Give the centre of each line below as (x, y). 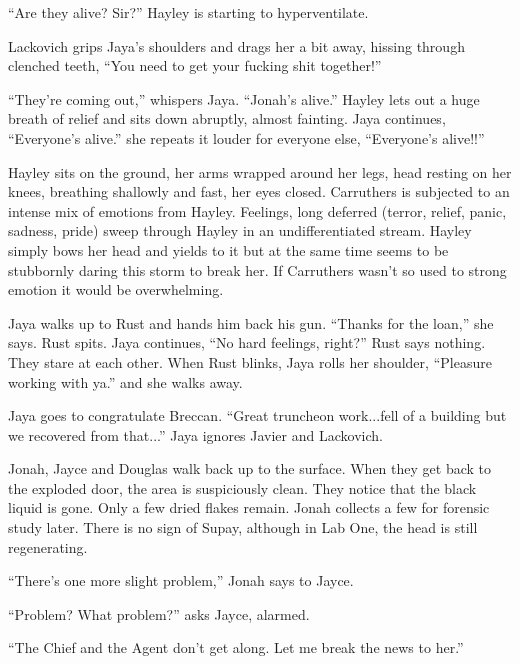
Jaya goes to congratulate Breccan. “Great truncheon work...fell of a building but (257, 415)
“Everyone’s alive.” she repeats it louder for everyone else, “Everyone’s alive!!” (246, 137)
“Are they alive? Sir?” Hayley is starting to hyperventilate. (188, 12)
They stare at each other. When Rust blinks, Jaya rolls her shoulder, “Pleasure (250, 361)
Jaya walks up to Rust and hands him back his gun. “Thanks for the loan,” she (251, 322)
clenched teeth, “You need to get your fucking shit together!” (195, 65)
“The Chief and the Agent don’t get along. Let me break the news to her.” (236, 647)
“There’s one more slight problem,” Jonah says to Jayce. (181, 580)
